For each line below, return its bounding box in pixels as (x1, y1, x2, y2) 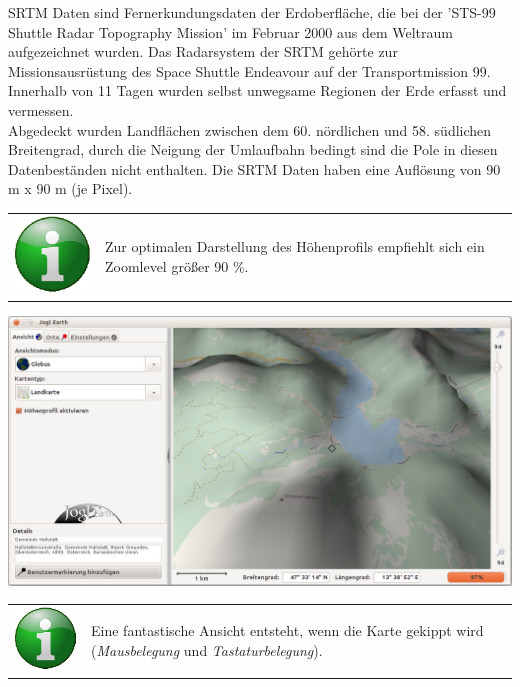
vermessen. (8, 99, 74, 120)
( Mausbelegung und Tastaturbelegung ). (91, 640, 323, 661)
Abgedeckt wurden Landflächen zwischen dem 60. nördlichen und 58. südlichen (8, 119, 492, 140)
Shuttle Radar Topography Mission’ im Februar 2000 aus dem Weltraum (8, 21, 453, 42)
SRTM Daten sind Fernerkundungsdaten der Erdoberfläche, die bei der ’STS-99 (8, 2, 496, 22)
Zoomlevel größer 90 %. (104, 255, 249, 276)
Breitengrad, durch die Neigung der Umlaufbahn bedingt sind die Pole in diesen (8, 139, 498, 160)
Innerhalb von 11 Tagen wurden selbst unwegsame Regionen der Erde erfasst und (8, 80, 507, 101)
